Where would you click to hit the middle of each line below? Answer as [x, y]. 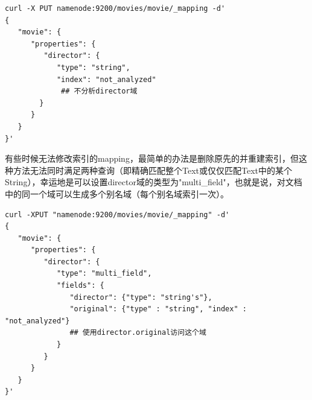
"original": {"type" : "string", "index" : [158, 309]
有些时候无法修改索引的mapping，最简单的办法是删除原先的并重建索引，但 [152, 158]
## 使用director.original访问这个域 [138, 333]
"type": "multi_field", [104, 274]
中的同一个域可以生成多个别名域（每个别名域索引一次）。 [117, 193]
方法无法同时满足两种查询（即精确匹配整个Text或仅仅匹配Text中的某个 [152, 170]
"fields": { [80, 286]
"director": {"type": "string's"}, [141, 297]
